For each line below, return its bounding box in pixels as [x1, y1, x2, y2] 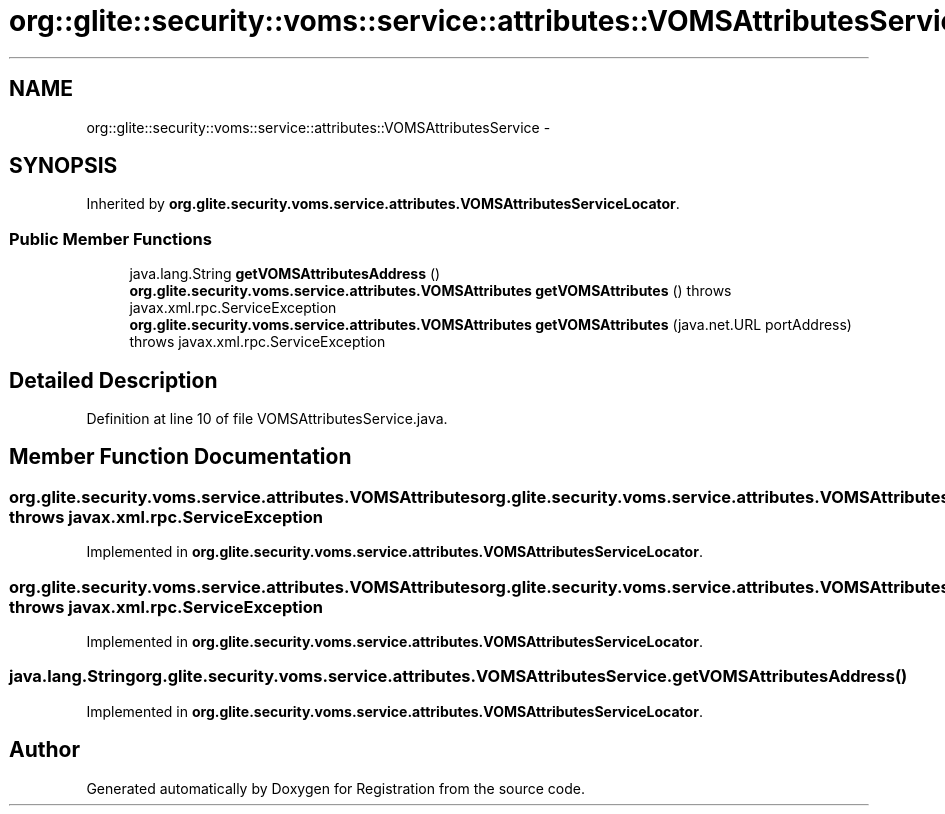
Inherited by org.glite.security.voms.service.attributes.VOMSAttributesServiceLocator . [86, 195, 680, 213]
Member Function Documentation [9, 444, 352, 470]
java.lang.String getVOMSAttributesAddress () [129, 265, 441, 283]
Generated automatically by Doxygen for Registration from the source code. [86, 779, 586, 797]
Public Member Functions [9, 228, 212, 249]
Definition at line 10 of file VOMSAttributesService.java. [86, 410, 448, 428]
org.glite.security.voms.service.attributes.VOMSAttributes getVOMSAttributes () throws [129, 282, 732, 300]
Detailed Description [9, 367, 218, 393]
